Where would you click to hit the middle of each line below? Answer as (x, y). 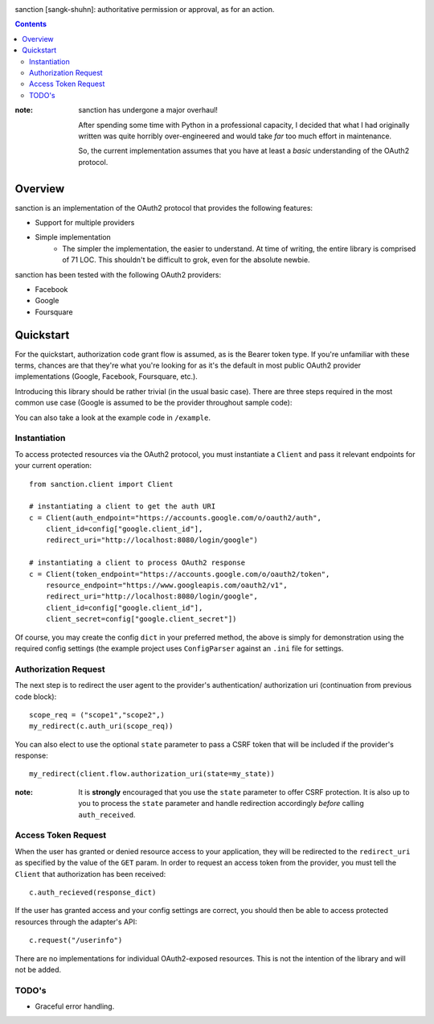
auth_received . (107, 814)
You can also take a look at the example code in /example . (113, 417)
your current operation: (53, 466)
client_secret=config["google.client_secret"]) (141, 619)
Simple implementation (73, 237)
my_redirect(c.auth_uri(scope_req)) (101, 726)
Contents (31, 24)
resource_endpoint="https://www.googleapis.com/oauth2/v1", (167, 586)
